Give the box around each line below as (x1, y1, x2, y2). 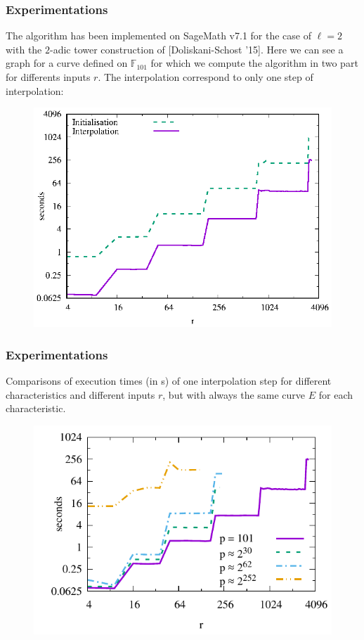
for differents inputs (6, 70, 91, 84)
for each (318, 387, 353, 402)
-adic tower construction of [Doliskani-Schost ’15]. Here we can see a (50, 41, 344, 56)
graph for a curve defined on (6, 56, 128, 70)
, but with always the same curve (162, 387, 306, 402)
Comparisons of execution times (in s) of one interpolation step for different (6, 373, 332, 388)
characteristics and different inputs (6, 387, 155, 402)
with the (6, 41, 42, 56)
